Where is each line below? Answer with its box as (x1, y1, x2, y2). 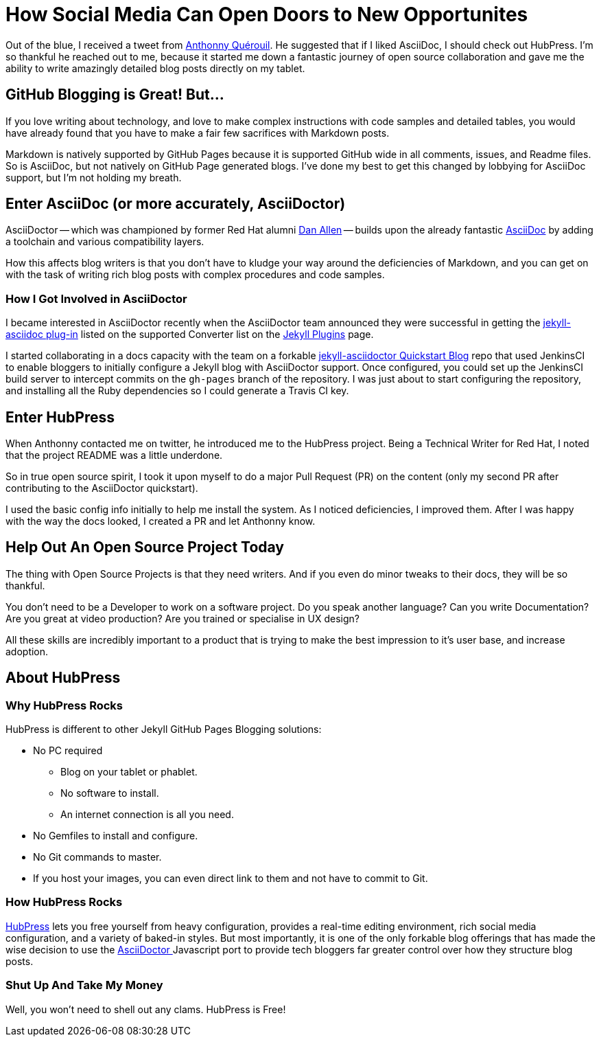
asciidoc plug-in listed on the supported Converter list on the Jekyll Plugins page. (5, 328, 374, 341)
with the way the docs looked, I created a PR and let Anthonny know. (5, 515, 316, 528)
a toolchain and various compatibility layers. (5, 236, 204, 248)
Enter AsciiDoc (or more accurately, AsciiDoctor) (5, 195, 346, 213)
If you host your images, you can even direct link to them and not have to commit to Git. (33, 872, 428, 885)
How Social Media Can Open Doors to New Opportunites (5, 3, 528, 26)
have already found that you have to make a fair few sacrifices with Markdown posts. (5, 126, 390, 139)
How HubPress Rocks (5, 895, 123, 909)
